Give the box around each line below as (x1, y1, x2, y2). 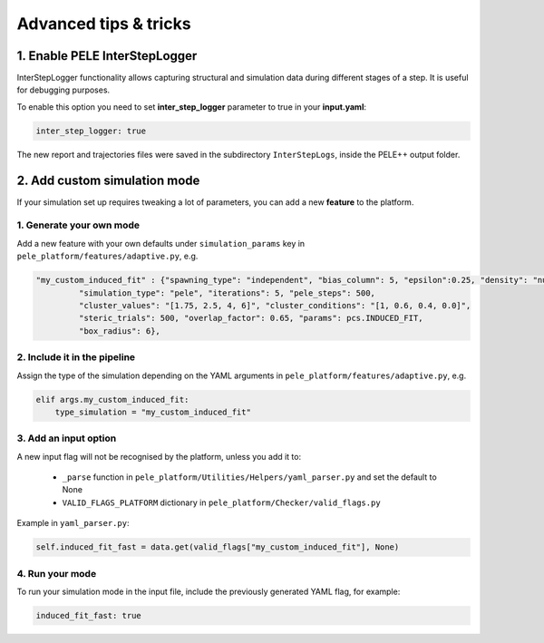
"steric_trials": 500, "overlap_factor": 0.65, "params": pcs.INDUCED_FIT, (78, 313, 423, 324)
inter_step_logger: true (35, 125, 147, 136)
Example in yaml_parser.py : (16, 518, 130, 529)
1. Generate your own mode (16, 219, 141, 231)
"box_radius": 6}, (78, 326, 160, 336)
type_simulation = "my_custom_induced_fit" (54, 406, 251, 417)
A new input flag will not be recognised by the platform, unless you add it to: (16, 451, 302, 462)
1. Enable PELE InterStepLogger (16, 48, 198, 63)
